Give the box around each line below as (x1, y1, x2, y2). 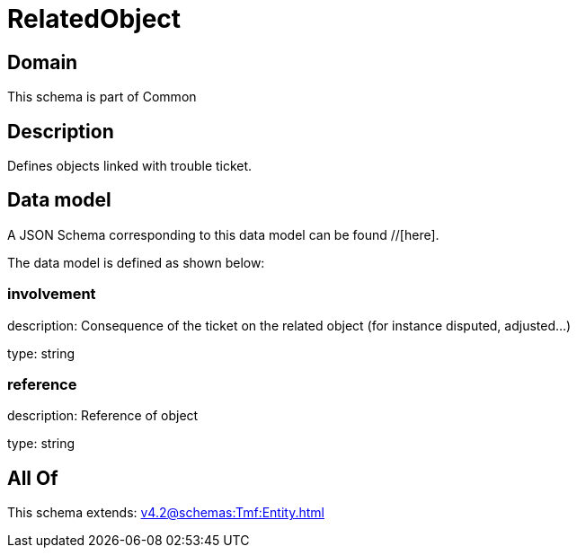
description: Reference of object (7, 408, 199, 424)
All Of (7, 466, 58, 489)
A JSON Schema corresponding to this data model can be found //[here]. (7, 226, 439, 242)
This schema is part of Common (7, 89, 197, 105)
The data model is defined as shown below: (7, 254, 265, 270)
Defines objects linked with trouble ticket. (7, 158, 253, 174)
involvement (7, 285, 96, 304)
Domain (7, 50, 78, 74)
